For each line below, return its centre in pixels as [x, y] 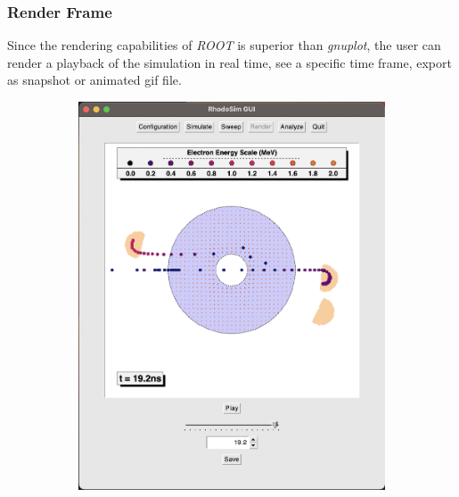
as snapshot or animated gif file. [94, 80]
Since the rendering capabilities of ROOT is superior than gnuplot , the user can [224, 45]
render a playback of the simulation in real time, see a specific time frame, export [229, 62]
